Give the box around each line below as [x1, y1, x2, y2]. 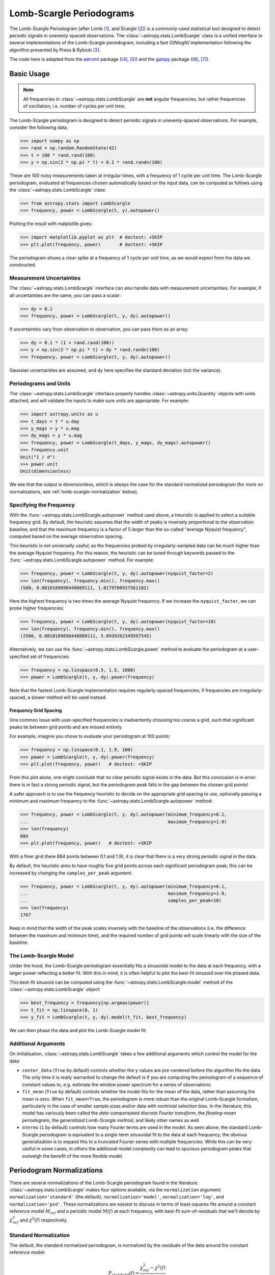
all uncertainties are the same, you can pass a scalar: [9, 292, 121, 298]
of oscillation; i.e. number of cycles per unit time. [23, 103, 126, 109]
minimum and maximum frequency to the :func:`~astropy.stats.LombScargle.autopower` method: [9, 798, 213, 804]
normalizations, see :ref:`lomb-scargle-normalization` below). [9, 489, 139, 495]
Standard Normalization [9, 1232, 70, 1239]
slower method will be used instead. [31, 694, 107, 701]
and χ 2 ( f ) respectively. [19, 1216, 68, 1223]
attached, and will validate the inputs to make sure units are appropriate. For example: [9, 398, 189, 404]
